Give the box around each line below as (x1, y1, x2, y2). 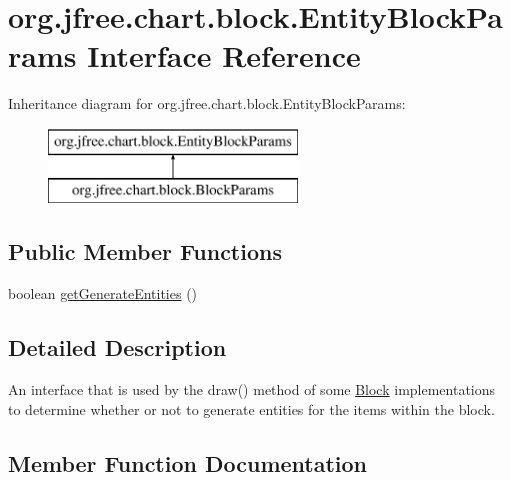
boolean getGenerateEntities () (8, 283, 198, 304)
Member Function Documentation (8, 447, 368, 478)
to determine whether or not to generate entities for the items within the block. (8, 398, 495, 419)
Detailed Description (8, 332, 227, 363)
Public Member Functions (8, 236, 282, 267)
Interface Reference (87, 35, 361, 76)
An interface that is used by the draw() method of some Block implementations (8, 379, 496, 400)
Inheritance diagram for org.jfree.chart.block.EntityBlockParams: (8, 93, 406, 114)
